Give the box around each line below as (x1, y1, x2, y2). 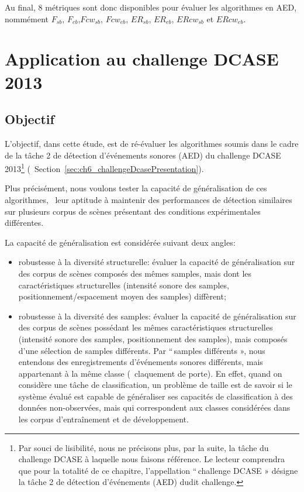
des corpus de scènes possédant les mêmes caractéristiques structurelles (18, 321, 273, 333)
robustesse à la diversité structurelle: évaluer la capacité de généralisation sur (18, 256, 295, 268)
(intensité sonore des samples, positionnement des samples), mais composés (18, 332, 288, 345)
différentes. (5, 216, 44, 229)
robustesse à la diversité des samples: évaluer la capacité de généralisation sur (18, 309, 296, 322)
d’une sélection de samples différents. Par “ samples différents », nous (18, 344, 265, 356)
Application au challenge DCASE (5, 47, 279, 71)
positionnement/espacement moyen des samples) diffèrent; (18, 290, 226, 302)
